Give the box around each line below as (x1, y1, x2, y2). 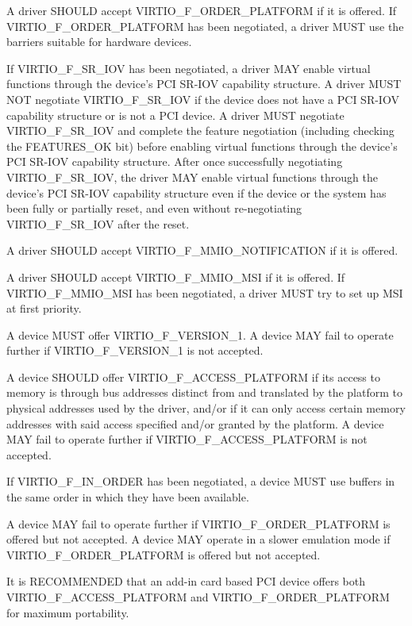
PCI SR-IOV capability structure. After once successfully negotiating (6, 153, 343, 170)
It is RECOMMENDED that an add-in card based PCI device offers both (6, 573, 366, 590)
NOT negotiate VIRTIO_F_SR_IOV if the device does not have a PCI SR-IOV (6, 90, 399, 107)
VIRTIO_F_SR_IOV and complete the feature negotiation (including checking (6, 122, 395, 139)
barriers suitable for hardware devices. (6, 33, 192, 50)
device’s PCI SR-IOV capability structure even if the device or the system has (6, 184, 387, 201)
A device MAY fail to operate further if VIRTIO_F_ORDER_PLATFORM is (6, 515, 391, 532)
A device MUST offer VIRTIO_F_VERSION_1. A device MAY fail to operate (6, 326, 394, 343)
